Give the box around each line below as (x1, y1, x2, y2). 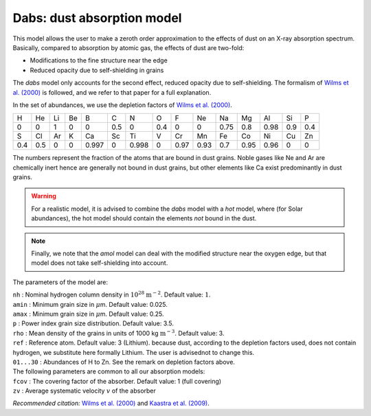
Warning (31, 192, 56, 200)
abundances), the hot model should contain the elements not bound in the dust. (31, 214, 257, 222)
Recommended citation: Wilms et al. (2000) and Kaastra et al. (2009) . (12, 399, 210, 408)
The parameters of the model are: (12, 278, 109, 286)
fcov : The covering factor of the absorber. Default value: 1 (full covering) (12, 377, 222, 385)
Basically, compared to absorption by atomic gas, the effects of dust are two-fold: (12, 43, 245, 51)
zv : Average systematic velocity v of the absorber (12, 386, 156, 395)
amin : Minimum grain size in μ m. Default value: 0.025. (12, 300, 168, 308)
